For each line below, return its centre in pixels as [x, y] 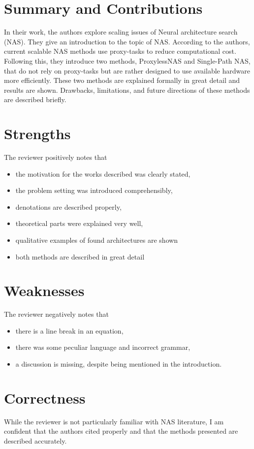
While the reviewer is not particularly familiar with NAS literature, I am [114, 421]
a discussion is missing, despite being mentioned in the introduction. [119, 364]
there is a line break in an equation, [69, 330]
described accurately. [35, 440]
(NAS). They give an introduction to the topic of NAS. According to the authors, [127, 41]
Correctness [45, 397]
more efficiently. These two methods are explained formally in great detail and [122, 80]
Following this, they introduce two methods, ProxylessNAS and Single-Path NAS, [127, 60]
